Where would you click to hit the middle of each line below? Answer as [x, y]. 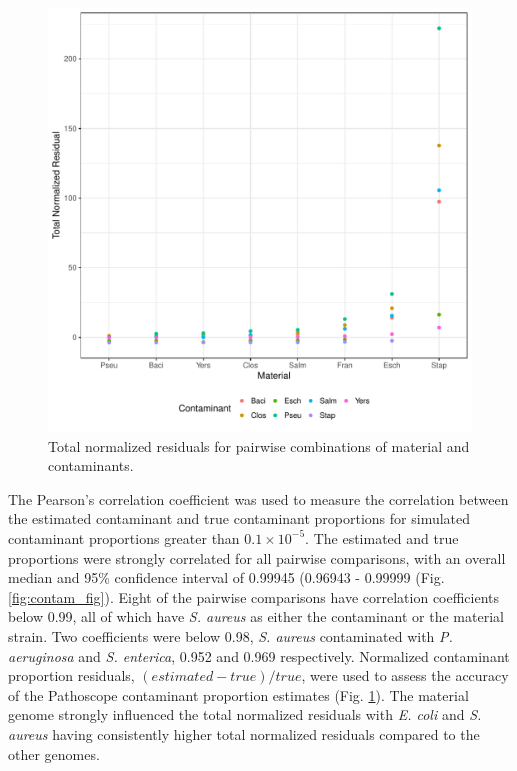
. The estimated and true [382, 537]
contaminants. [91, 465]
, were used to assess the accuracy [405, 675]
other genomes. [54, 753]
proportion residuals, [71, 675]
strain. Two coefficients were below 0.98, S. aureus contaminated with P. [230, 635]
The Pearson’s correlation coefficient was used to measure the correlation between [258, 498]
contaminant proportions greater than [124, 537]
